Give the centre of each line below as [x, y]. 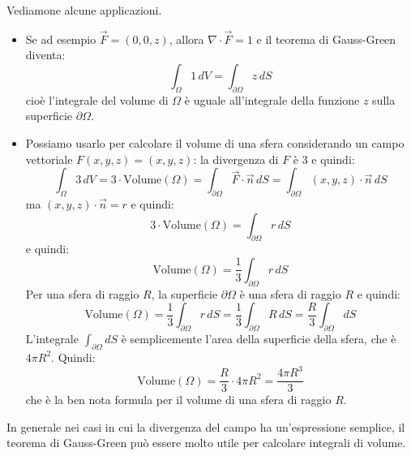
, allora [186, 39]
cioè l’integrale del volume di [97, 99]
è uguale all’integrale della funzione [272, 99]
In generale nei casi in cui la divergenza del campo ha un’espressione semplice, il [206, 426]
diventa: [45, 55]
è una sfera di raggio [290, 293]
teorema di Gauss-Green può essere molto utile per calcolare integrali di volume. [206, 443]
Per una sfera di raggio [82, 293]
